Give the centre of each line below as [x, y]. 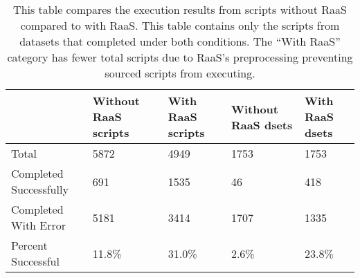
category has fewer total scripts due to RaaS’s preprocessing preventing [180, 57]
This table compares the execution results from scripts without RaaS [180, 9]
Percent [29, 245]
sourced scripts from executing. [180, 73]
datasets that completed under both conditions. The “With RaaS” [180, 41]
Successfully [40, 189]
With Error [39, 225]
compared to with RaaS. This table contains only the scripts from [180, 25]
